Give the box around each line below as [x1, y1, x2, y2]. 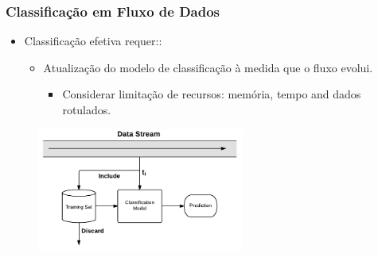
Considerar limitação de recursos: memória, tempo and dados [62, 86, 361, 102]
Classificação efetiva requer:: [24, 33, 162, 49]
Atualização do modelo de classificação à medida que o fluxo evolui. [43, 59, 373, 75]
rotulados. [62, 102, 111, 117]
